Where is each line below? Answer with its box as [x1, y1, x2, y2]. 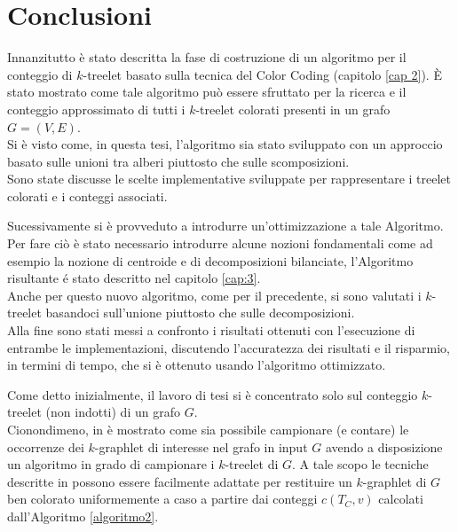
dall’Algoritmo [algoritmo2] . [7, 506, 159, 525]
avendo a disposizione [325, 437, 443, 456]
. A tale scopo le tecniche [292, 455, 429, 473]
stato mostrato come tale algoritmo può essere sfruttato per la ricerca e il [7, 82, 407, 101]
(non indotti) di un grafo [45, 403, 180, 421]
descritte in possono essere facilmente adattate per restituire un [7, 472, 352, 490]
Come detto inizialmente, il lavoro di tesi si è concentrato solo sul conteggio [7, 385, 418, 403]
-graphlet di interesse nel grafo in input [94, 437, 308, 456]
